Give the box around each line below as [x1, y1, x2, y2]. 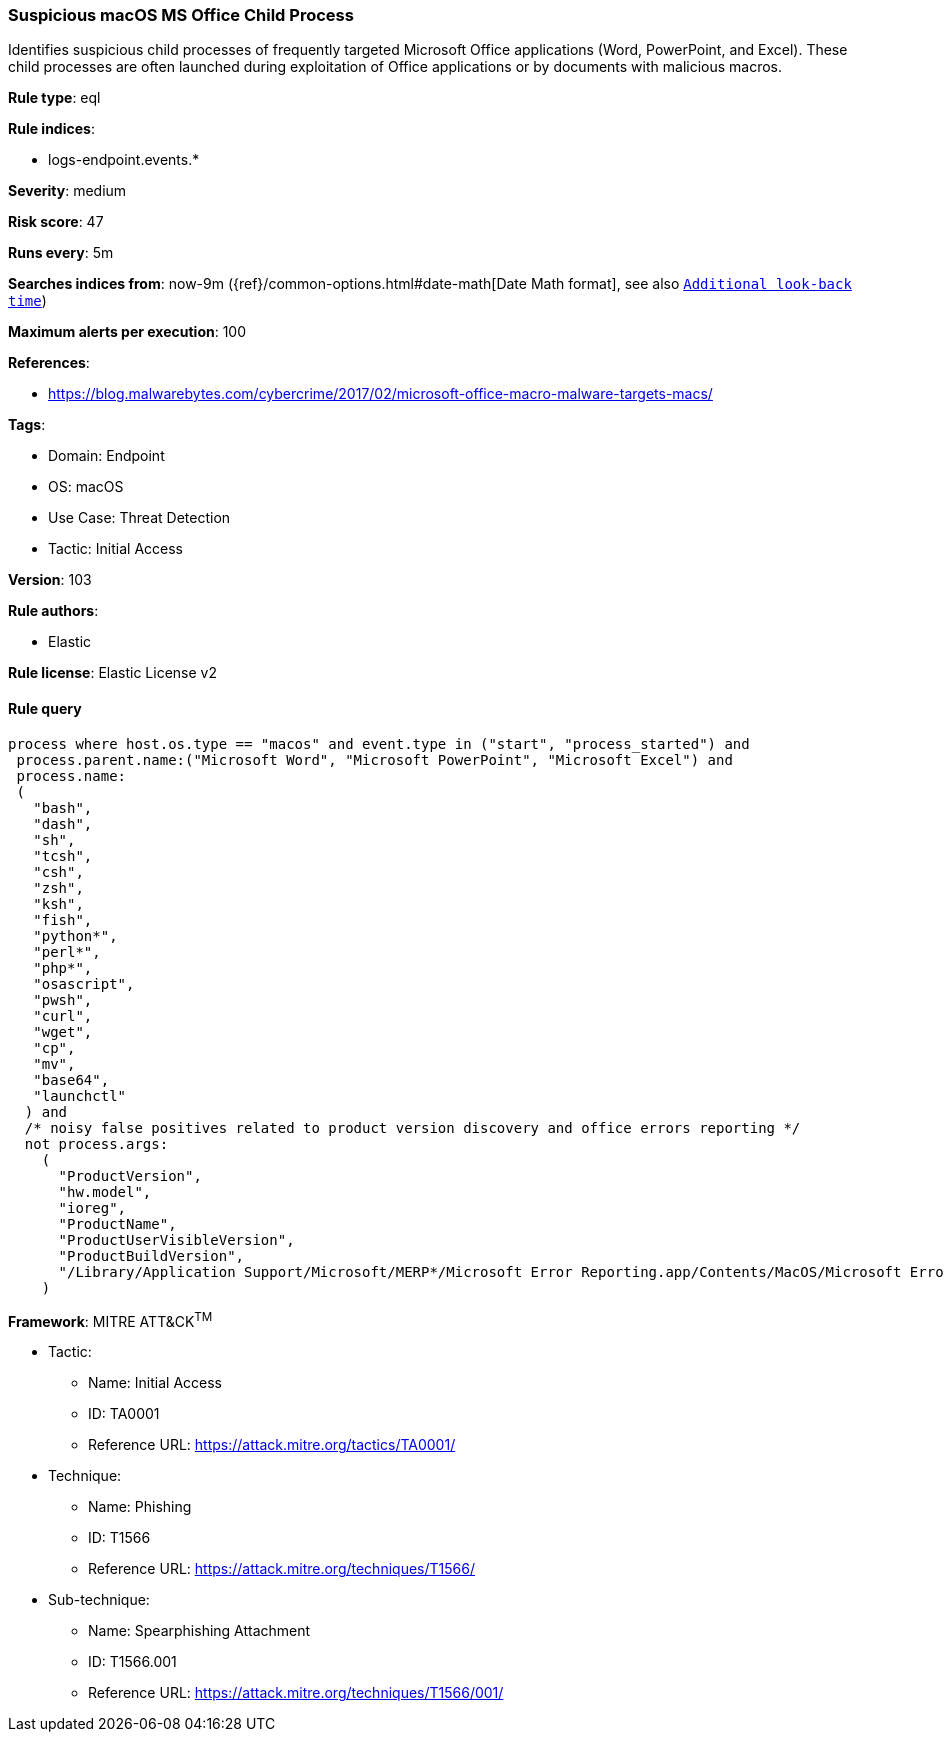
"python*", [33, 927, 118, 944]
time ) [8, 292, 47, 310]
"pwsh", [33, 991, 93, 1008]
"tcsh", [33, 847, 93, 864]
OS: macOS [48, 478, 124, 496]
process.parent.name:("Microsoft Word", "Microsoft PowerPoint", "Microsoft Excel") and [16, 751, 733, 768]
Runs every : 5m [8, 244, 114, 262]
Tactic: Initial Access [48, 540, 183, 558]
